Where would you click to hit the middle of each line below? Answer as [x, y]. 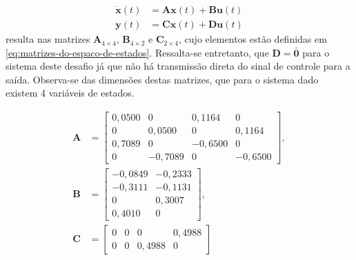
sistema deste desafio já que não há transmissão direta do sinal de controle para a [178, 66]
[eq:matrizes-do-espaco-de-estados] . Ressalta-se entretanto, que [137, 52]
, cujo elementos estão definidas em [253, 39]
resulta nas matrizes [48, 39]
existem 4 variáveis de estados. [70, 93]
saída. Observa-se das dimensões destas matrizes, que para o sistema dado [162, 79]
